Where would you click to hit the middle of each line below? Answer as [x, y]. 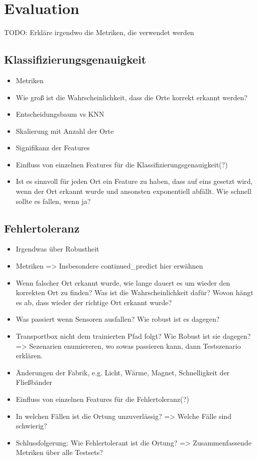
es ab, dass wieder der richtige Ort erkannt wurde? [94, 302]
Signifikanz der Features [53, 148]
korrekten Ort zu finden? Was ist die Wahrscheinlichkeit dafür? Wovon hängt [135, 292]
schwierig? [31, 426]
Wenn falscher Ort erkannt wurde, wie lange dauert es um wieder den [123, 282]
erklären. [29, 356]
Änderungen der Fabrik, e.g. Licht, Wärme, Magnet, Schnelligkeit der [123, 372]
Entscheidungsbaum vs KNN [60, 114]
